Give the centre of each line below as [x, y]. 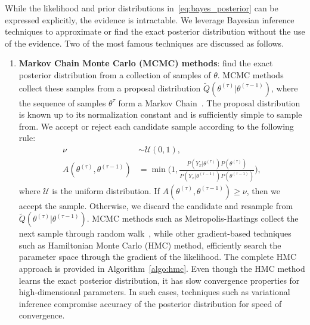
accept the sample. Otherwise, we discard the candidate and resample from [156, 205]
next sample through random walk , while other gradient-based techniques [155, 233]
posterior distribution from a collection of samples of [115, 74]
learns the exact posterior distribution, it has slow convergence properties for [159, 280]
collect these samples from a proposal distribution [110, 88]
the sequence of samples [62, 102]
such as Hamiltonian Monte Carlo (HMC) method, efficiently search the [150, 245]
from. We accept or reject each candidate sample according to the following [156, 126]
